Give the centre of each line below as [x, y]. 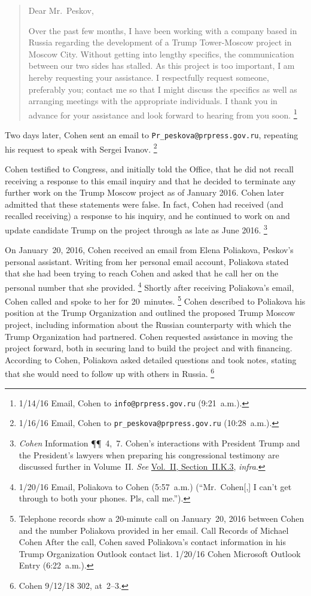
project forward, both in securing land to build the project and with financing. [149, 348]
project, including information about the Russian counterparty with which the [148, 324]
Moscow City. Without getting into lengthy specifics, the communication [161, 54]
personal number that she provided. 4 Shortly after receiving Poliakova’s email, [150, 286]
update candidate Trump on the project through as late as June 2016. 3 [136, 229]
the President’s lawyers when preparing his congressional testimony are [149, 454]
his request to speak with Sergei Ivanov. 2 [81, 148]
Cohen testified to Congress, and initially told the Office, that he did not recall [149, 168]
